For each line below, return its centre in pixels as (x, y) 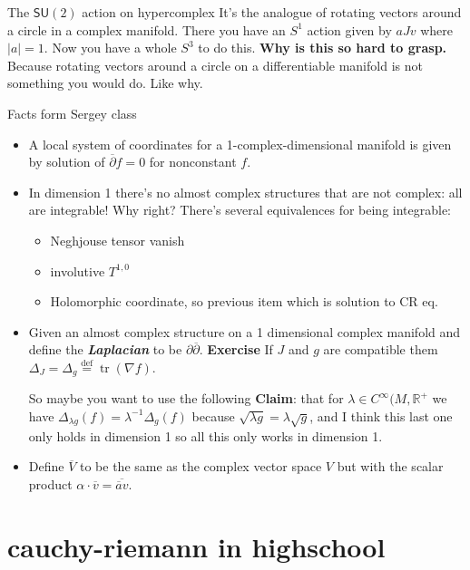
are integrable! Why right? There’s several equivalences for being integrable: (240, 210)
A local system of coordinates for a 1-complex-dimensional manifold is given (240, 144)
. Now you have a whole (110, 48)
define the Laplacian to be (105, 349)
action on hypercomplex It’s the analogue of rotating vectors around (272, 12)
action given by (349, 29)
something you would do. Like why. (105, 83)
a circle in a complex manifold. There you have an (147, 29)
